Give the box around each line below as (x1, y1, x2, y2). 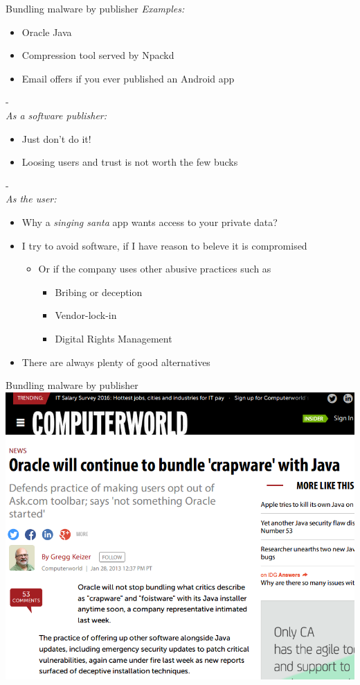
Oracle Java (21, 24, 72, 39)
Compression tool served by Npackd (21, 48, 174, 62)
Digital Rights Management (55, 331, 172, 345)
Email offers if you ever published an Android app (21, 71, 235, 85)
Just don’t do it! (21, 131, 91, 146)
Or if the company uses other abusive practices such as (38, 261, 271, 276)
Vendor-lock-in (55, 308, 117, 322)
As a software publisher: (6, 107, 107, 122)
